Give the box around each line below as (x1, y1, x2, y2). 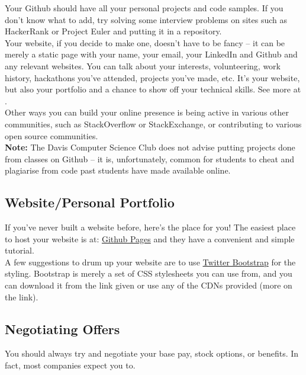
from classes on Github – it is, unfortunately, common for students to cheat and (5, 152, 295, 165)
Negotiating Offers (5, 319, 120, 338)
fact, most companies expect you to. (5, 359, 136, 371)
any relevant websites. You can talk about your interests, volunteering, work (5, 59, 281, 72)
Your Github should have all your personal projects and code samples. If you (5, 2, 284, 14)
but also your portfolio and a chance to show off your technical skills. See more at (5, 83, 301, 95)
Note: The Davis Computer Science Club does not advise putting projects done (5, 141, 295, 153)
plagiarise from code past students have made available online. (5, 164, 231, 177)
